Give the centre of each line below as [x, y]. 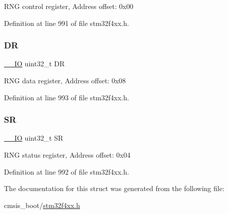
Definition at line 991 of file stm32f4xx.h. [67, 23]
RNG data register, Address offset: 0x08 [65, 80]
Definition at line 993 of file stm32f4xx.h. [67, 97]
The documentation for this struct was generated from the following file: [114, 188]
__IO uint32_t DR [34, 64]
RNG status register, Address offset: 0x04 [67, 155]
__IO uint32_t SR [34, 138]
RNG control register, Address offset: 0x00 [69, 6]
